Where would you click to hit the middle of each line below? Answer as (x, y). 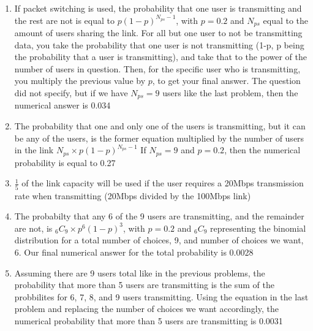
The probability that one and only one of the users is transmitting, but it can (160, 126)
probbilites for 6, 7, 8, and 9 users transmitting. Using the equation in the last (161, 296)
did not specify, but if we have (71, 93)
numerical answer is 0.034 (62, 105)
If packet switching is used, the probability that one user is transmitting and (158, 8)
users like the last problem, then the (230, 93)
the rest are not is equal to (64, 20)
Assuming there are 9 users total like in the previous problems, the (140, 272)
